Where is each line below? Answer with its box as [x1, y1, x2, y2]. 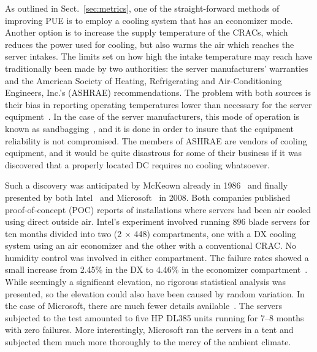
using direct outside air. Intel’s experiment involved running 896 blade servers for [5, 215, 310, 228]
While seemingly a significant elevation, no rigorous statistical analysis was [5, 275, 286, 288]
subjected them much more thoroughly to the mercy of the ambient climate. [5, 335, 291, 348]
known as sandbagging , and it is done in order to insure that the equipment [5, 122, 294, 135]
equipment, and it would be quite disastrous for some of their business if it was [5, 146, 302, 159]
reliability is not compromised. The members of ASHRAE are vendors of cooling [5, 134, 307, 147]
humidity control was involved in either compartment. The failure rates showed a [5, 251, 309, 264]
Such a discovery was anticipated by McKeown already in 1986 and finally [5, 179, 288, 192]
